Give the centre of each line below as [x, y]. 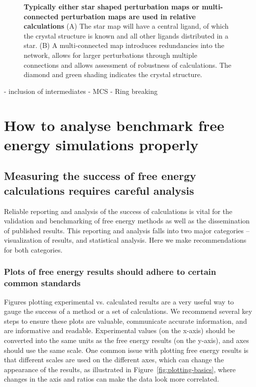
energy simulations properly [101, 144]
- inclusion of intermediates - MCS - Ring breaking [81, 91]
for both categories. [33, 249]
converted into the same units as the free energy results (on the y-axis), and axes [127, 340]
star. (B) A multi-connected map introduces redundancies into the [124, 45]
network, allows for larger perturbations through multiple [110, 55]
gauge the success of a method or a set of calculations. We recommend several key [128, 311]
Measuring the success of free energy [100, 176]
